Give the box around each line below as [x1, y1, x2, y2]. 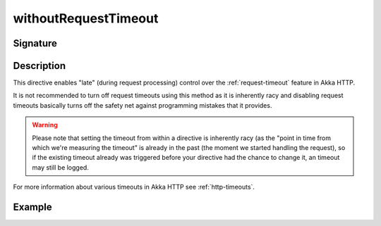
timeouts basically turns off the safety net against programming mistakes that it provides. [13, 101, 272, 109]
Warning [32, 120, 58, 130]
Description [13, 60, 66, 72]
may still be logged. [32, 163, 90, 172]
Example [13, 201, 52, 213]
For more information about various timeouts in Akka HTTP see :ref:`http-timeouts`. [13, 183, 255, 192]
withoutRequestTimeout [13, 11, 159, 26]
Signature [13, 37, 58, 49]
